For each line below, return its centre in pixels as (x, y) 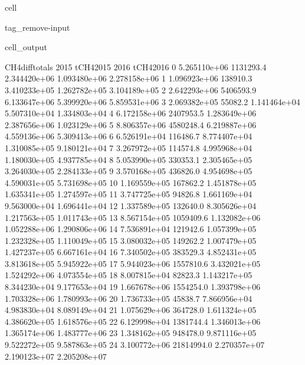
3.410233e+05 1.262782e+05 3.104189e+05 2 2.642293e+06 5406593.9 (131, 89)
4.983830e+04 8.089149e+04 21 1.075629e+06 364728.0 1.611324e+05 (131, 310)
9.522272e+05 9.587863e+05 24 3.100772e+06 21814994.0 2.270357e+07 (135, 345)
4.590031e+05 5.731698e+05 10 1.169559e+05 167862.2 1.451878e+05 (131, 182)
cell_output (26, 47)
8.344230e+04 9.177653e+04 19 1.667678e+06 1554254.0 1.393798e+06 (133, 287)
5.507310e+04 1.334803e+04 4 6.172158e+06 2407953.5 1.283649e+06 (131, 113)
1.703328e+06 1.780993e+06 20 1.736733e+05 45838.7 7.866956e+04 (129, 298)
